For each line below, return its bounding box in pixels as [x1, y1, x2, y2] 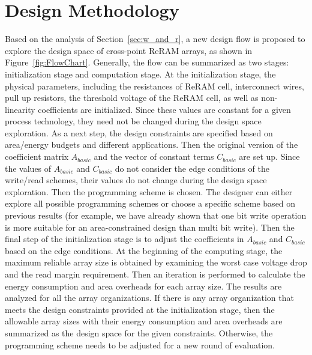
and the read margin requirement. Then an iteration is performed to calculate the [5, 268, 305, 280]
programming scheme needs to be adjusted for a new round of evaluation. [5, 338, 275, 351]
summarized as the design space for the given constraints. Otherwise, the [5, 326, 273, 339]
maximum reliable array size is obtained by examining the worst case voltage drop [5, 256, 307, 269]
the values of [5, 162, 52, 174]
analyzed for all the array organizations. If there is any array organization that [5, 291, 294, 304]
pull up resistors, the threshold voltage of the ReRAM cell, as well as [5, 91, 259, 104]
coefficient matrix [5, 150, 69, 163]
